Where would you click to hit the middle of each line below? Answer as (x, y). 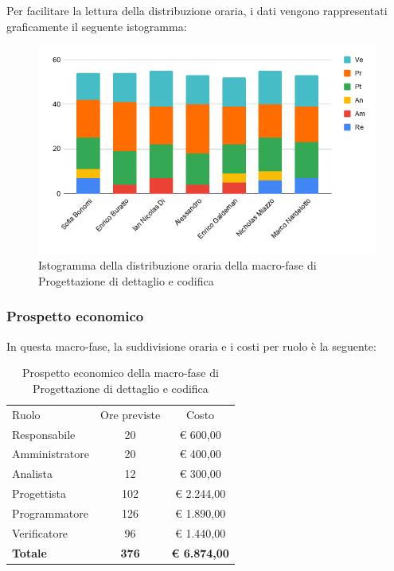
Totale (29, 552)
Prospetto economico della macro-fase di (120, 373)
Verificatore (40, 532)
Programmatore (50, 513)
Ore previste (131, 414)
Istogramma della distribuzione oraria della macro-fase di (177, 265)
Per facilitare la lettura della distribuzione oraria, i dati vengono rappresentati (197, 10)
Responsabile (44, 434)
